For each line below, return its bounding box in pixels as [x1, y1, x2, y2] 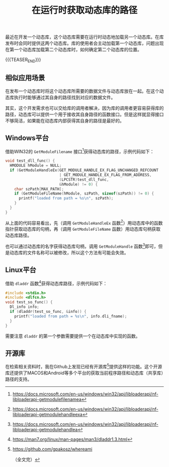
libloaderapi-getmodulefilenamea [12, 396, 82, 403]
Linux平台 [5, 265, 36, 275]
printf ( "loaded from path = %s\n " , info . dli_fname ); [14, 313, 127, 319]
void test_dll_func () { [5, 158, 55, 164]
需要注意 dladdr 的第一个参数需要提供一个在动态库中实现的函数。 [5, 333, 140, 339]
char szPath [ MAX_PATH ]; [14, 186, 64, 191]
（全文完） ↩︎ [12, 456, 40, 462]
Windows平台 [5, 134, 49, 143]
